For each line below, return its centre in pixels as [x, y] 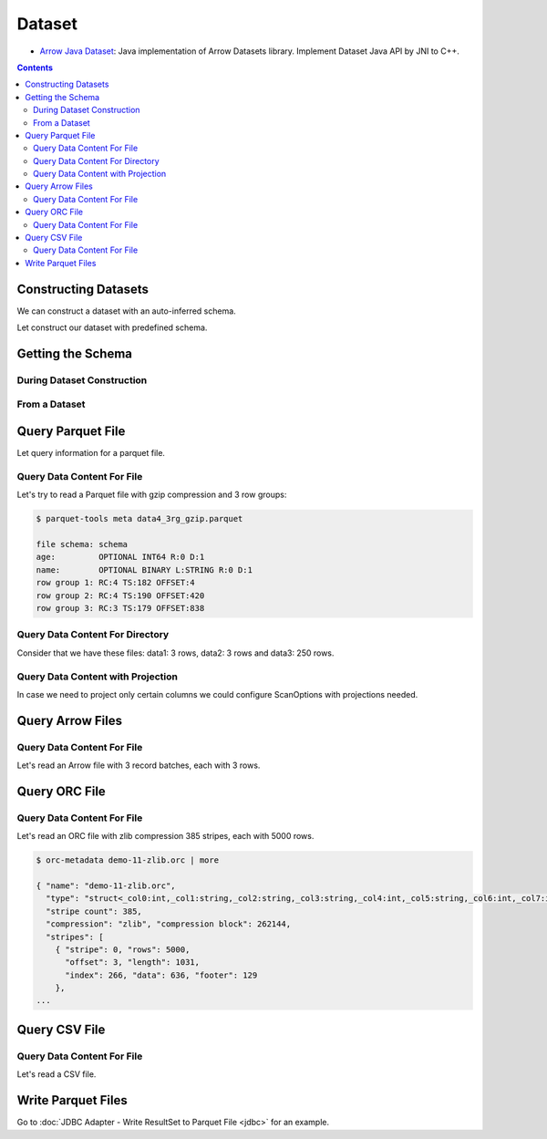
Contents [35, 67]
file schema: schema [82, 544]
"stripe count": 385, [94, 911]
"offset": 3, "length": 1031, [133, 963]
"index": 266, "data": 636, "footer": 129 [161, 975]
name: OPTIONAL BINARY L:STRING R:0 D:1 [144, 569]
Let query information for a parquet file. [91, 453]
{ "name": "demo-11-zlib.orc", [106, 885]
